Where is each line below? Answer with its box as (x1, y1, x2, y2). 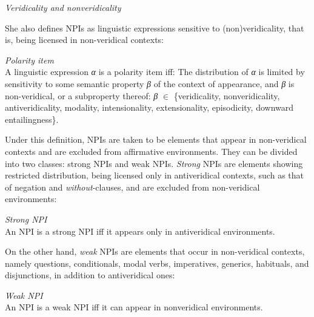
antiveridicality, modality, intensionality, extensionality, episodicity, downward (5, 101, 294, 114)
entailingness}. (5, 113, 59, 125)
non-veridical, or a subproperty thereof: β (5, 89, 158, 102)
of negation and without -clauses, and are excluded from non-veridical (5, 180, 260, 193)
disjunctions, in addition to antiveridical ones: (5, 269, 175, 281)
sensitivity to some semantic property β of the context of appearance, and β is (5, 77, 295, 90)
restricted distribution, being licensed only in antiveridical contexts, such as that (5, 169, 304, 181)
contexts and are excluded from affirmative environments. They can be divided (5, 145, 298, 157)
